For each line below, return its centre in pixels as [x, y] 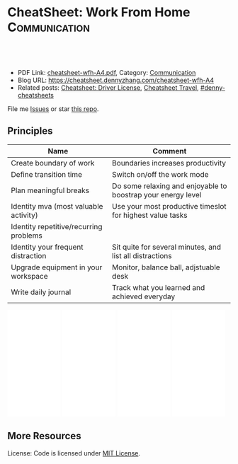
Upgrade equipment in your [57, 267]
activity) [24, 215]
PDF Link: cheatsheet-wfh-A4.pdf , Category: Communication [107, 72]
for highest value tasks [150, 215]
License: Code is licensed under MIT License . [74, 453]
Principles [30, 131]
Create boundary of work [53, 163]
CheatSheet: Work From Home [99, 12]
